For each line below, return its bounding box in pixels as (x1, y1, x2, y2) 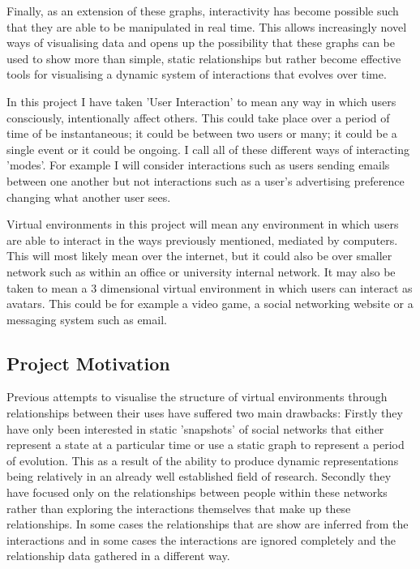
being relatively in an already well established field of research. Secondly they (6, 468, 392, 485)
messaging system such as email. (6, 310, 167, 327)
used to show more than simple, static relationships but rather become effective (6, 49, 401, 66)
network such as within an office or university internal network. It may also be (6, 263, 396, 280)
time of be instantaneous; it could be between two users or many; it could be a (6, 125, 397, 142)
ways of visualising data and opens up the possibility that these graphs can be (6, 34, 396, 51)
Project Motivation (6, 350, 170, 375)
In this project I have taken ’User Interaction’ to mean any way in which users (6, 92, 396, 109)
